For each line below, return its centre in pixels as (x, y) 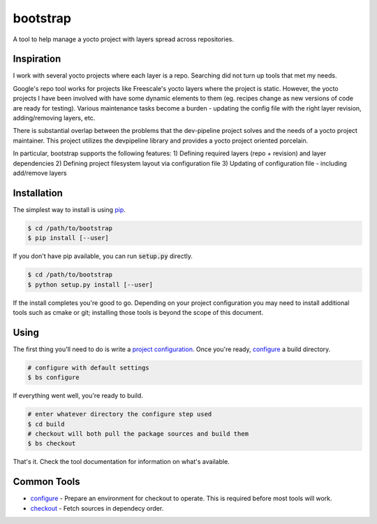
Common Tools (46, 482)
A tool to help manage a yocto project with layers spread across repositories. (123, 39)
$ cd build (46, 424)
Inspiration (37, 59)
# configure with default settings (88, 368)
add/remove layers (40, 173)
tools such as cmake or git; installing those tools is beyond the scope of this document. (138, 312)
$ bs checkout (52, 444)
